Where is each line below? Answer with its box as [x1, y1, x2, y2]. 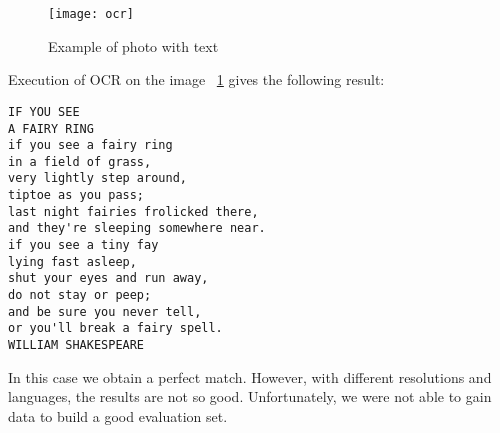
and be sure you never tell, [8, 304, 202, 319]
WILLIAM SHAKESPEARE [8, 338, 145, 353]
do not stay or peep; [8, 288, 152, 303]
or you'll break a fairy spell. [8, 321, 223, 336]
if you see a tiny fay [8, 238, 159, 253]
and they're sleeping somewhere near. [8, 221, 266, 236]
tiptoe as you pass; [8, 188, 145, 203]
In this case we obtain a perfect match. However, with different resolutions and [8, 366, 492, 387]
